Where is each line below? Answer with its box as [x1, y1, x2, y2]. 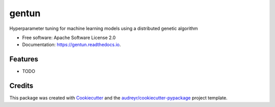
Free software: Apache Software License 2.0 [22, 34, 116, 41]
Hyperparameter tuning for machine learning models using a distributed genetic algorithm [9, 25, 198, 31]
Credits [9, 82, 34, 90]
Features [9, 55, 38, 63]
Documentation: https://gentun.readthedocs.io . [22, 42, 121, 48]
